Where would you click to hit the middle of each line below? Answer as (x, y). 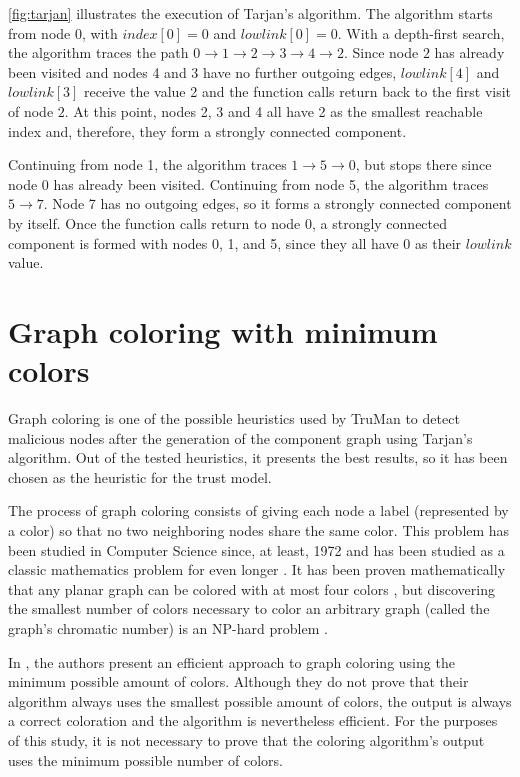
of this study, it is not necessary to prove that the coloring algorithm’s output (246, 739)
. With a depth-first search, (421, 32)
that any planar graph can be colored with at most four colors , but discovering (252, 588)
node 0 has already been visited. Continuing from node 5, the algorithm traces (248, 183)
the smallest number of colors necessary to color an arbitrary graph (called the (249, 608)
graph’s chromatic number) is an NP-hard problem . (168, 627)
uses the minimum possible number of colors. (146, 759)
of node (31, 110)
